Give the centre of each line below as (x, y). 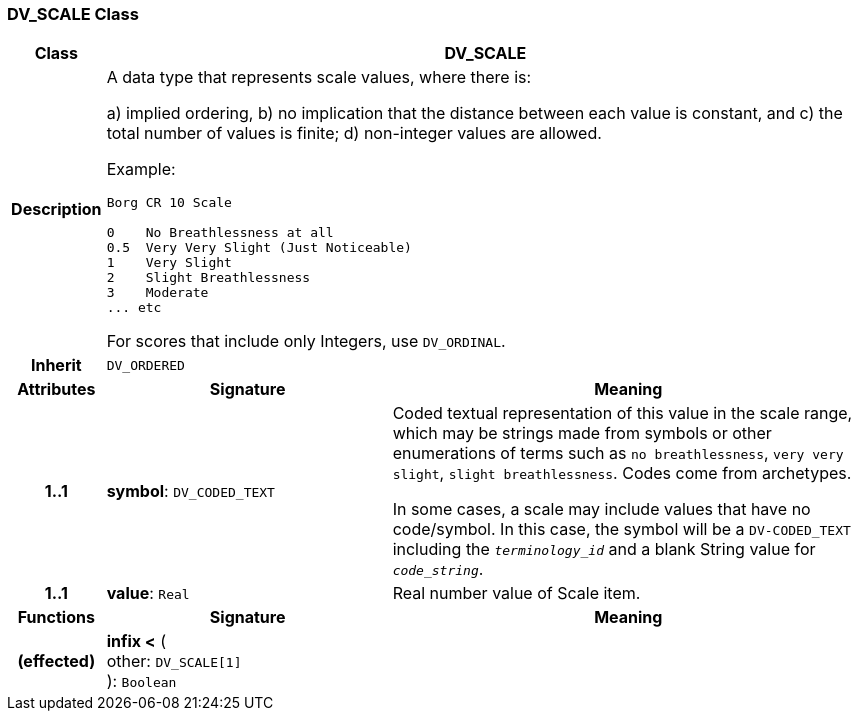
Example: (141, 169)
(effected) (56, 661)
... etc (134, 308)
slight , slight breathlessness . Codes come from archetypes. (622, 473)
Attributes (56, 389)
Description (56, 209)
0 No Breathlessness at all (220, 233)
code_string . (438, 569)
